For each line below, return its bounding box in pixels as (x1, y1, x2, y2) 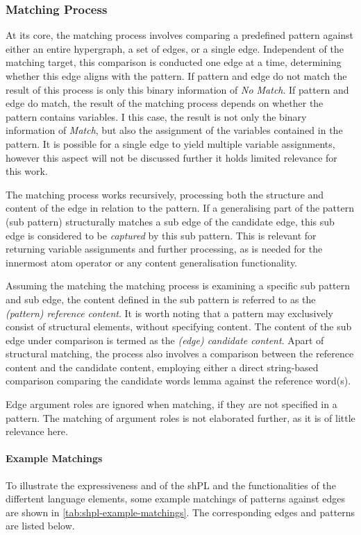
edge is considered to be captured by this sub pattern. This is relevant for (6, 228, 317, 242)
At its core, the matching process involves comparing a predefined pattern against (6, 28, 354, 42)
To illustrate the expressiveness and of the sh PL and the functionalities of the (6, 477, 336, 492)
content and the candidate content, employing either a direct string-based (6, 359, 319, 374)
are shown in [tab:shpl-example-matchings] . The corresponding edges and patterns (6, 504, 355, 519)
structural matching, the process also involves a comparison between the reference (6, 346, 354, 361)
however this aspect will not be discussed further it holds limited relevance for (6, 150, 337, 164)
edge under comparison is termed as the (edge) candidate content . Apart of (6, 332, 324, 347)
